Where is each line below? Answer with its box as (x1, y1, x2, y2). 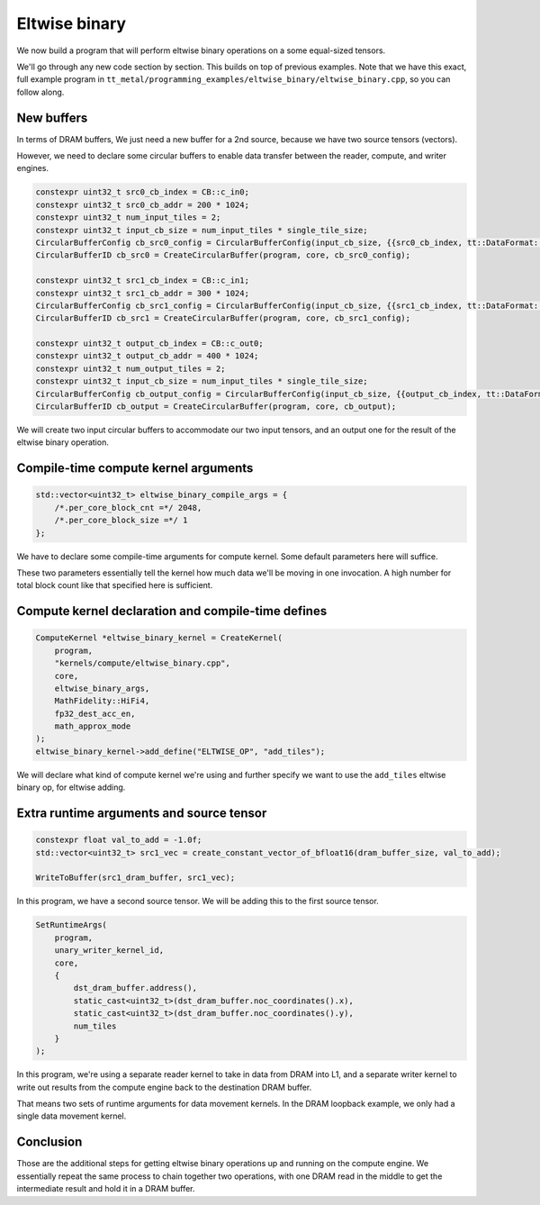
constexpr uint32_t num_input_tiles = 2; (35, 213, 221, 222)
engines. (16, 163, 49, 174)
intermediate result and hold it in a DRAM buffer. (16, 1183, 195, 1194)
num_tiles (73, 1020, 117, 1031)
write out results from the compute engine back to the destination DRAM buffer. (16, 1082, 312, 1092)
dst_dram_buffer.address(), (73, 983, 198, 993)
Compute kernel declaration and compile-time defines (16, 603, 328, 619)
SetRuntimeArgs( (35, 920, 108, 930)
